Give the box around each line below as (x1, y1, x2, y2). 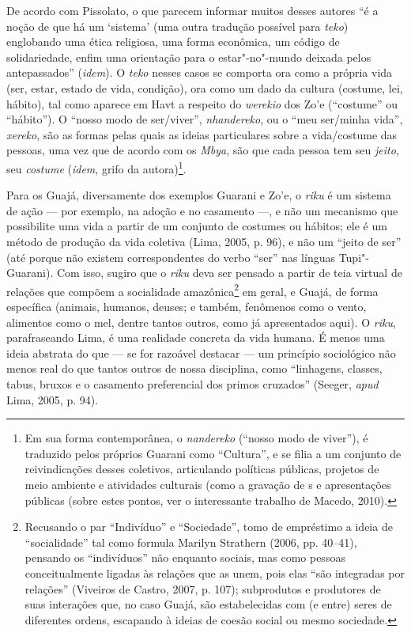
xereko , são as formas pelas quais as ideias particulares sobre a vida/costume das (6, 126, 398, 142)
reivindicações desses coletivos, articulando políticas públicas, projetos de (25, 461, 379, 477)
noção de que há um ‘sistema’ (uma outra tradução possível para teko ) (6, 17, 349, 34)
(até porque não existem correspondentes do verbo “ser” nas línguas (6, 248, 335, 265)
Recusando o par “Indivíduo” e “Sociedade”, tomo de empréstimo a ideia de (25, 518, 393, 535)
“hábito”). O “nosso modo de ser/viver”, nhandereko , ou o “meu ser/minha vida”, (6, 111, 403, 127)
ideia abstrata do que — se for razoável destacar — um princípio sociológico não (6, 344, 396, 361)
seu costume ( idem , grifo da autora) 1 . (6, 157, 187, 176)
